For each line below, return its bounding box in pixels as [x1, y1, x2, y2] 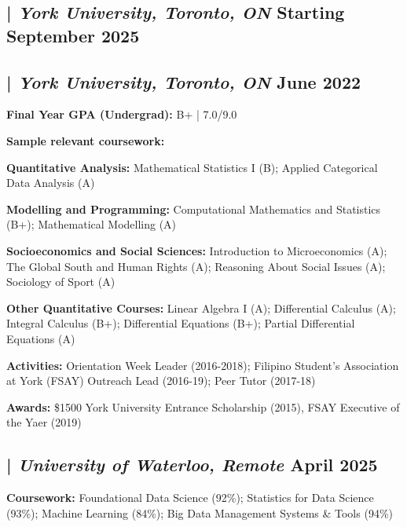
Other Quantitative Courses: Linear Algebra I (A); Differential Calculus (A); [6, 299, 396, 316]
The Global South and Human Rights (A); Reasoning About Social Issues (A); [6, 258, 386, 274]
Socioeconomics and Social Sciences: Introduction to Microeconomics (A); [6, 242, 387, 258]
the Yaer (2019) [6, 414, 82, 430]
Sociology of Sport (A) [6, 273, 115, 290]
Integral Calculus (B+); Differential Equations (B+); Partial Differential [6, 315, 355, 331]
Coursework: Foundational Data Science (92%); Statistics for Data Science [6, 489, 374, 506]
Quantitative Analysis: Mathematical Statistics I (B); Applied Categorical [6, 159, 378, 175]
